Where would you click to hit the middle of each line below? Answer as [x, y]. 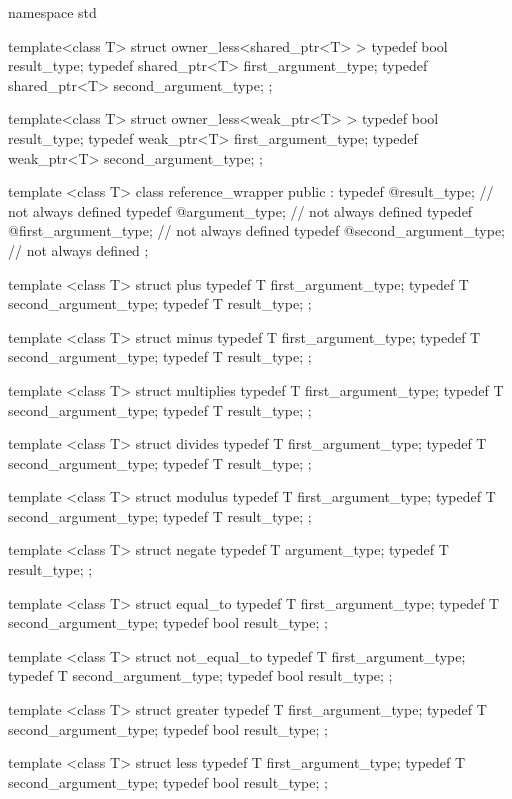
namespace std [52, 12]
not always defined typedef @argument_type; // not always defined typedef [240, 210]
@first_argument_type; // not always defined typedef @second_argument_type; [256, 230]
